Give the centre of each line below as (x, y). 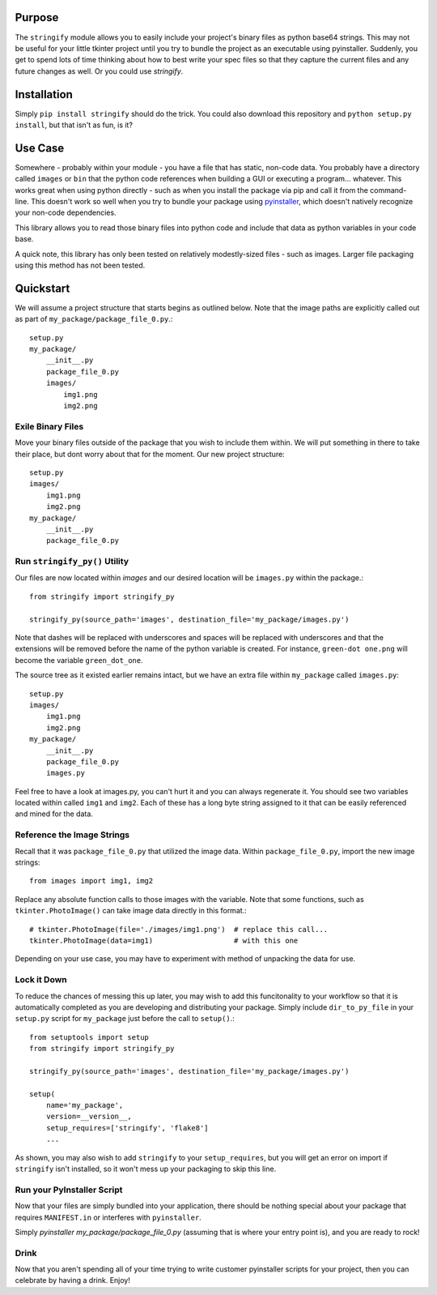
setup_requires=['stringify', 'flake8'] (127, 1128)
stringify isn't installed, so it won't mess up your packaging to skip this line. (146, 1169)
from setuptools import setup (89, 1037)
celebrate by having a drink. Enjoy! (73, 1280)
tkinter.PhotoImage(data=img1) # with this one (164, 940)
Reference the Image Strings (72, 835)
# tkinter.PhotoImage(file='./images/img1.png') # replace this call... (179, 929)
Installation (44, 94)
